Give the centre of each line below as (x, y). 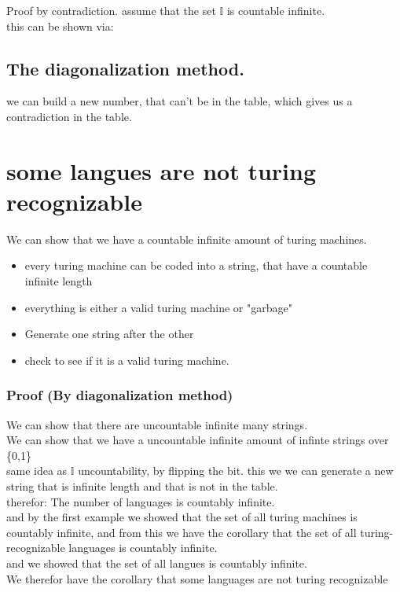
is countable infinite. (276, 10)
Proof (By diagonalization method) (120, 395)
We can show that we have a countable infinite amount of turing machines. (187, 239)
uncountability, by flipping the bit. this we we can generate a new (236, 471)
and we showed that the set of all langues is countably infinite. (157, 563)
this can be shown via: (60, 26)
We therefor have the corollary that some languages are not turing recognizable (197, 578)
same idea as (37, 471)
